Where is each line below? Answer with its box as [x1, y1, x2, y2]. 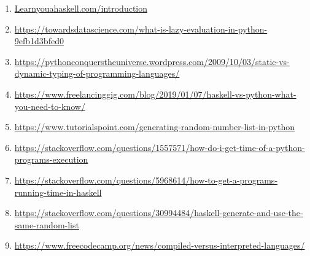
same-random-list [14, 218, 79, 231]
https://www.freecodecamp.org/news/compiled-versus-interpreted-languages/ [14, 239, 305, 252]
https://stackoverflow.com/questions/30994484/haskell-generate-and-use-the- [14, 206, 303, 219]
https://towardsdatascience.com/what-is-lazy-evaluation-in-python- [14, 22, 268, 35]
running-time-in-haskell [14, 185, 102, 198]
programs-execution [14, 153, 88, 166]
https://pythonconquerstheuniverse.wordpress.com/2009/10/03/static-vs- [14, 55, 290, 68]
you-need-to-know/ [14, 99, 85, 112]
